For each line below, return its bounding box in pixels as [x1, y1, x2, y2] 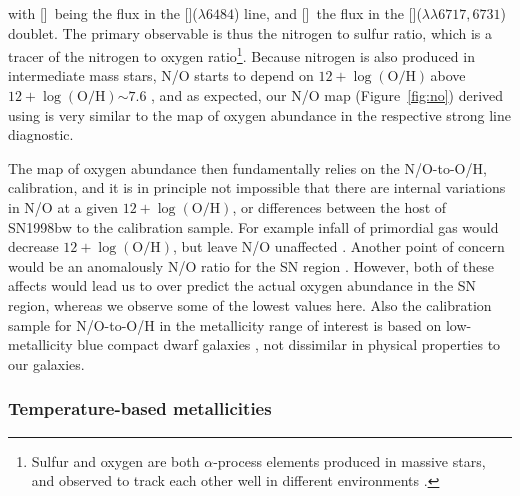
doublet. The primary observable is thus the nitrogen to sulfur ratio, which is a [8, 22, 493, 43]
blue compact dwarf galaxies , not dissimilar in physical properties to [77, 334, 501, 355]
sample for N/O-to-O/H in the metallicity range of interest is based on [8, 314, 442, 335]
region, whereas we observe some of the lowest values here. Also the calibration [8, 294, 492, 315]
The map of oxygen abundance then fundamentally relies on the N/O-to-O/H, [8, 157, 487, 178]
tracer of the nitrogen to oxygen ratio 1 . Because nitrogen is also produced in [8, 43, 475, 66]
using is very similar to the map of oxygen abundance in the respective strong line [8, 104, 511, 125]
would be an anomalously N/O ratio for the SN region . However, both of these [8, 255, 495, 276]
